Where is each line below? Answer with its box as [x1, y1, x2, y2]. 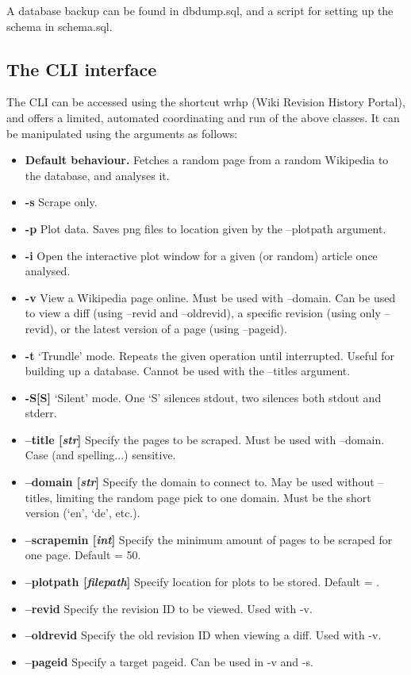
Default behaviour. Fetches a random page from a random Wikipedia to [25, 151, 389, 168]
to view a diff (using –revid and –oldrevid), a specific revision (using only [25, 305, 381, 321]
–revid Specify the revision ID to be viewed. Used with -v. [25, 600, 313, 616]
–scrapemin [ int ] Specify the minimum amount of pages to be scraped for [25, 531, 393, 547]
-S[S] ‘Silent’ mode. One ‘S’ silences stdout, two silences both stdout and [25, 389, 382, 405]
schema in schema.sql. [6, 17, 113, 34]
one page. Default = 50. [25, 547, 141, 563]
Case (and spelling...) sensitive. [25, 447, 176, 463]
